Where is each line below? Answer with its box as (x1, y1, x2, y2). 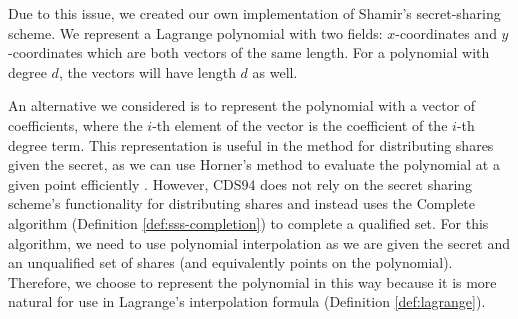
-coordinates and (395, 22, 497, 43)
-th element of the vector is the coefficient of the (152, 114, 448, 135)
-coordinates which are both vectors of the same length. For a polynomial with (8, 42, 490, 63)
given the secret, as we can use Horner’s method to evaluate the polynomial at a (8, 154, 500, 175)
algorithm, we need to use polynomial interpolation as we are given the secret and (8, 232, 511, 253)
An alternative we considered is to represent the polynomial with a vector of (8, 95, 476, 116)
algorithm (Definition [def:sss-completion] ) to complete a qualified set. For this (8, 212, 489, 233)
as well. (252, 61, 298, 82)
